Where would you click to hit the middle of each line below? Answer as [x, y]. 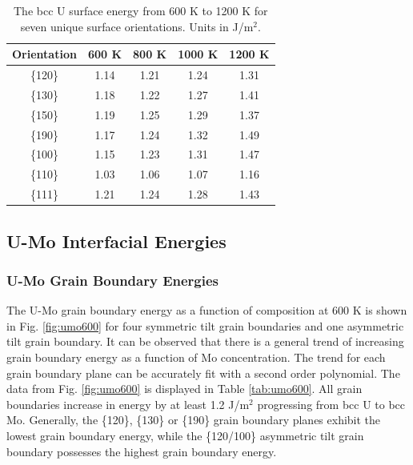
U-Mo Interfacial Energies [116, 241]
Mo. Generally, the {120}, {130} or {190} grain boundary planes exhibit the [194, 420]
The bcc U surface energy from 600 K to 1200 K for [141, 10]
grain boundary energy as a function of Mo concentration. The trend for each [196, 357]
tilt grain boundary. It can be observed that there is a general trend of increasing [205, 341]
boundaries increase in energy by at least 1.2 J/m [128, 404]
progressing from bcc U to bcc [331, 404]
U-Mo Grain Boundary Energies [113, 280]
